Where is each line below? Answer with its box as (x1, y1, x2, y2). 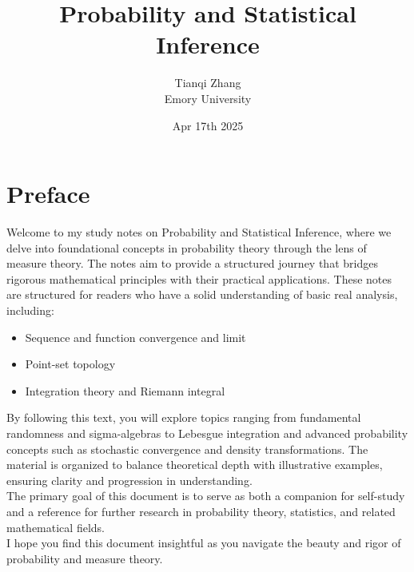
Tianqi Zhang (174, 74, 241, 91)
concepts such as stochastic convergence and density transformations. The (6, 440, 368, 457)
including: (6, 302, 54, 318)
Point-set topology (25, 356, 116, 372)
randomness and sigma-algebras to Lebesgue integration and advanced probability (6, 424, 408, 441)
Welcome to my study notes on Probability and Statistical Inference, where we (6, 224, 392, 240)
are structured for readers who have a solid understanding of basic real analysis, (6, 286, 398, 303)
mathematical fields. (6, 518, 105, 535)
